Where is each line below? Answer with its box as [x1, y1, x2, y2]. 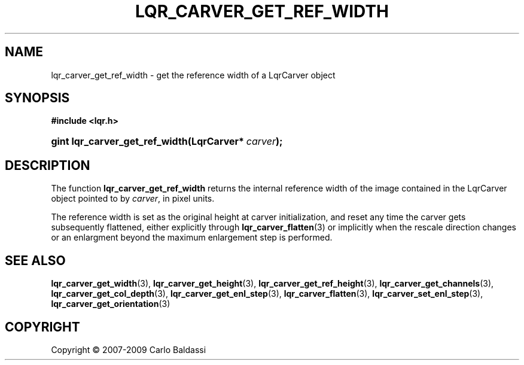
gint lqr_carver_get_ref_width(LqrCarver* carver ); [51, 135, 283, 148]
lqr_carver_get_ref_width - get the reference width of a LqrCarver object [51, 69, 336, 80]
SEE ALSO [5, 253, 66, 268]
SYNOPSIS [5, 90, 70, 106]
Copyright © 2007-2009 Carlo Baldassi [51, 344, 206, 355]
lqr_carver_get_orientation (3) [51, 299, 170, 309]
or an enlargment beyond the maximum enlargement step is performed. [51, 232, 333, 243]
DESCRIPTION [5, 157, 90, 173]
